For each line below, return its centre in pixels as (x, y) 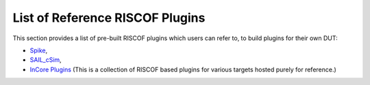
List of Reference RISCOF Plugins (109, 18)
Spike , (39, 50)
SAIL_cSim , (46, 60)
